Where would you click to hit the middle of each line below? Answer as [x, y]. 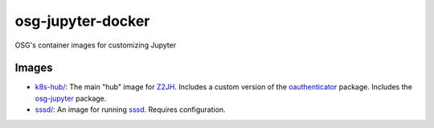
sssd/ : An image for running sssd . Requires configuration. [130, 109]
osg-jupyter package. [71, 98]
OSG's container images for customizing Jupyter [96, 45]
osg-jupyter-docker [82, 21]
